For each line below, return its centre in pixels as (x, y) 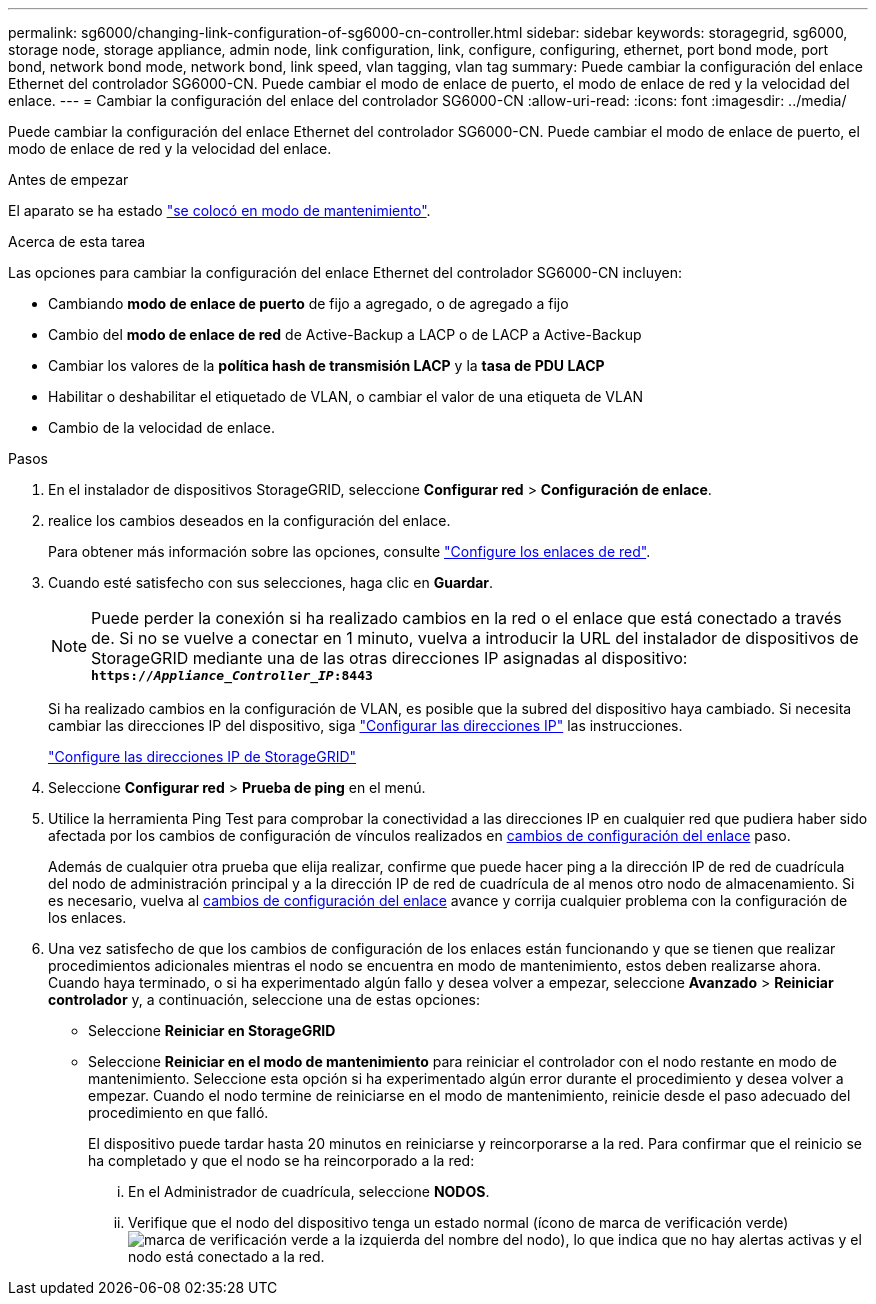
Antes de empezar (68, 179)
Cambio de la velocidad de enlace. (161, 427)
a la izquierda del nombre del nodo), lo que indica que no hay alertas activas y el (597, 1239)
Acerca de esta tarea (77, 241)
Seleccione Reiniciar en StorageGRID (212, 1030)
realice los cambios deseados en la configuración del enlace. (249, 520)
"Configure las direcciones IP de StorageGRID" (202, 756)
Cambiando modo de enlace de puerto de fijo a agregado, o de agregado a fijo (308, 303)
